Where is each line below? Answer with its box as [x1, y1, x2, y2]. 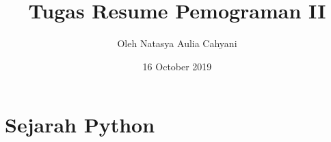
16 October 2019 [142, 59, 212, 73]
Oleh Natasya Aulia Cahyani [117, 36, 237, 51]
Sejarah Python [5, 111, 155, 139]
